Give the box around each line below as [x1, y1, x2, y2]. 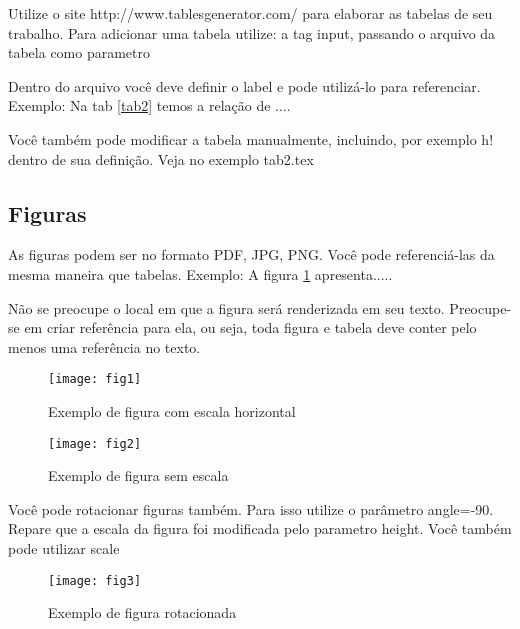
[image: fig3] [48, 573, 142, 588]
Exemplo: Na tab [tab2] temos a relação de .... [8, 95, 291, 116]
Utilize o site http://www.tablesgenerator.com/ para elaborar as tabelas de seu [8, 3, 493, 23]
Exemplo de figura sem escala [48, 465, 229, 486]
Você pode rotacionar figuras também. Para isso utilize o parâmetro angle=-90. [8, 498, 494, 519]
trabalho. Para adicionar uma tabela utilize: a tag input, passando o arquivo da [8, 22, 496, 43]
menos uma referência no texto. [8, 336, 201, 357]
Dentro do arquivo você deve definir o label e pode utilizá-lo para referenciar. [8, 75, 481, 96]
